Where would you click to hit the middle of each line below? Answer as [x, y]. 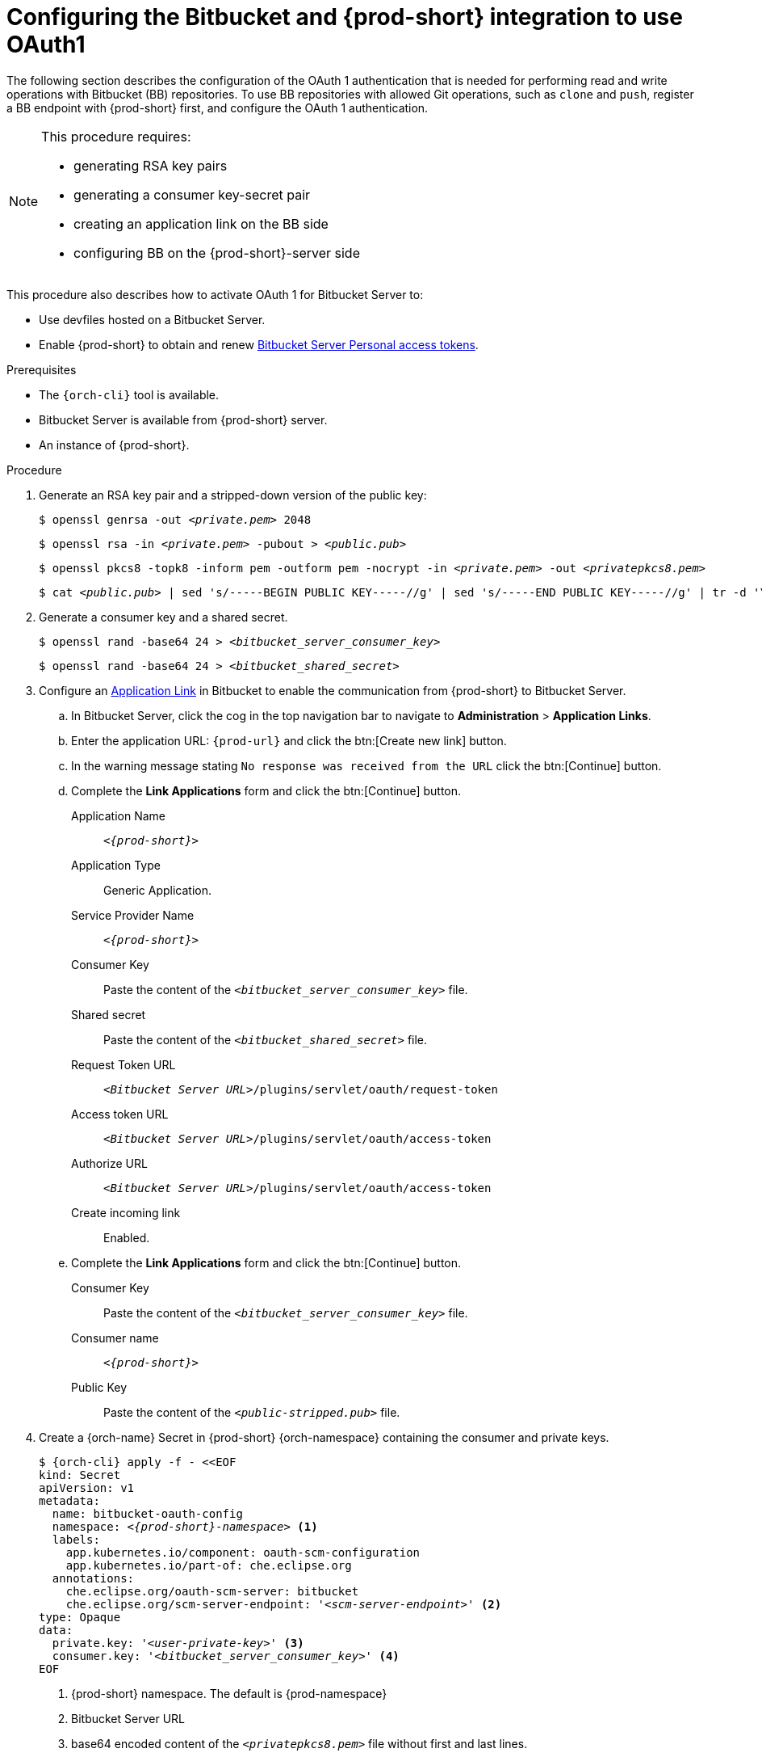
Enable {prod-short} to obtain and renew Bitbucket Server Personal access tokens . [259, 344]
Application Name [118, 815]
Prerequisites [42, 369]
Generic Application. [158, 890]
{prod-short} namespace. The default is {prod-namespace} [229, 1693]
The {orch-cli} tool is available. [129, 394]
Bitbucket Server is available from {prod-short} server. [183, 419]
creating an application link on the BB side [201, 223]
